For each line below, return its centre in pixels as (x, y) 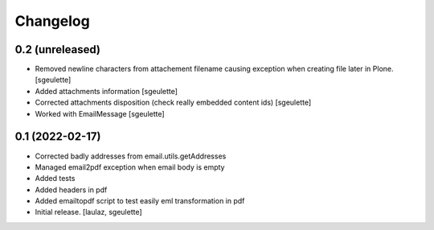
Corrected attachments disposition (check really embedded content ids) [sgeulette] (173, 103)
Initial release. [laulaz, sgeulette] (88, 212)
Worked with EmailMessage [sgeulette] (100, 113)
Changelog (52, 21)
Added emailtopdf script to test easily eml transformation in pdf (140, 201)
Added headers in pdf (71, 190)
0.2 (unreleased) (57, 49)
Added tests (55, 179)
